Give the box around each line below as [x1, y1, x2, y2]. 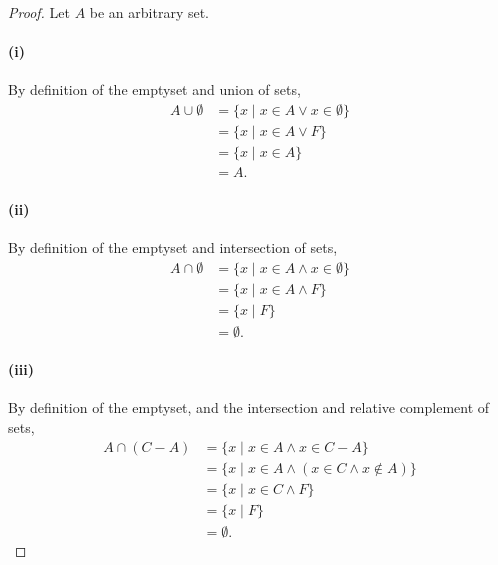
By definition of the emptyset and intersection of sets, [8, 236, 338, 257]
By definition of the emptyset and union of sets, [8, 79, 301, 100]
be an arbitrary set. [89, 2, 210, 22]
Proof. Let [8, 2, 70, 22]
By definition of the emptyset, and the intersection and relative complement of [8, 397, 490, 418]
